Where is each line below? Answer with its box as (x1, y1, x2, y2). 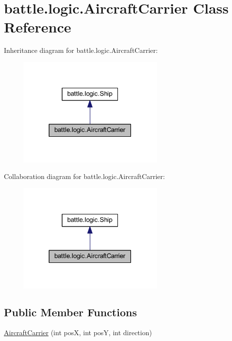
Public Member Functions (4, 305, 137, 320)
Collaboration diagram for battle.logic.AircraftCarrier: (4, 171, 165, 181)
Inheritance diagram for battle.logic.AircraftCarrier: (4, 45, 158, 55)
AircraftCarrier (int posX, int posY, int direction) (4, 327, 152, 338)
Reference (4, 17, 71, 37)
